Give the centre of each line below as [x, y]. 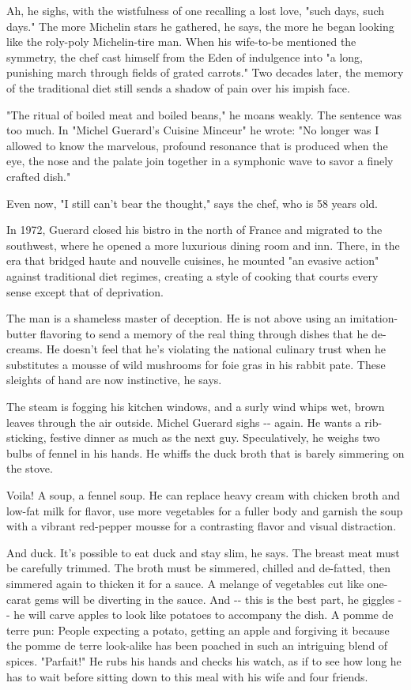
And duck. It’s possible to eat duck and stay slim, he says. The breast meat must [203, 552]
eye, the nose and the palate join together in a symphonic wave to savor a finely [200, 161]
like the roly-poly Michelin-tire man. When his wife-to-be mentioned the [181, 41]
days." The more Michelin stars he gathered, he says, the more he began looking [200, 26]
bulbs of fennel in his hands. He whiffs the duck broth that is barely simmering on [205, 452]
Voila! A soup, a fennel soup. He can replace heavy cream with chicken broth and [204, 495]
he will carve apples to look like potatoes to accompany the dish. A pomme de [204, 615]
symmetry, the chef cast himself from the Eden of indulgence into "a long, [185, 57]
